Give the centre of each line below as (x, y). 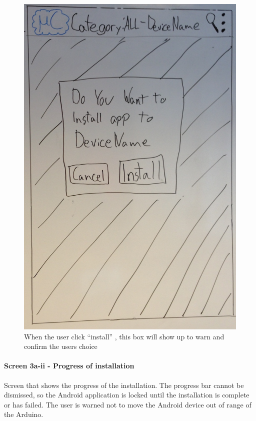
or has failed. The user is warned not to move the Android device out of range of (128, 404)
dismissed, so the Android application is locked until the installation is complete (127, 395)
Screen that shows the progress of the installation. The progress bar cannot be (124, 385)
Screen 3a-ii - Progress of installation (69, 366)
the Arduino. (24, 414)
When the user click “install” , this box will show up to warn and (124, 336)
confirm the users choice (61, 346)
